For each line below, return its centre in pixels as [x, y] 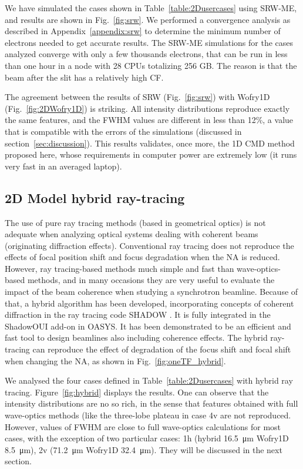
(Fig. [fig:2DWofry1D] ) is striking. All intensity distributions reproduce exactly [147, 108]
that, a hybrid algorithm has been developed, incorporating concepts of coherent [149, 303]
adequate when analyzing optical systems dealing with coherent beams [132, 234]
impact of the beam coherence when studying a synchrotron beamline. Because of [151, 292]
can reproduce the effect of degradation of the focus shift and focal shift [162, 349]
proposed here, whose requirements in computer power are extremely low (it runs [151, 154]
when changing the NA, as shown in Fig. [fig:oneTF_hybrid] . [115, 360]
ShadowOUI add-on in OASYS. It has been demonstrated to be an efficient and [148, 326]
